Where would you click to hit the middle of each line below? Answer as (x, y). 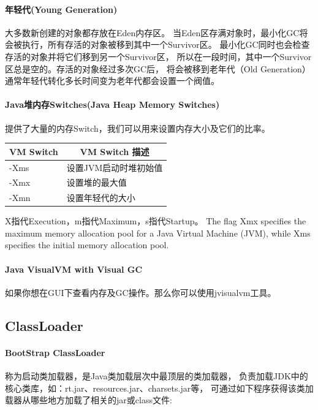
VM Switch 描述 (115, 151)
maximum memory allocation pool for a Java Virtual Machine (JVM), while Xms (158, 233)
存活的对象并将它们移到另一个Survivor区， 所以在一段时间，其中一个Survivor (158, 56)
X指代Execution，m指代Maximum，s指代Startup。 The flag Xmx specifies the (156, 221)
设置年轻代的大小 (101, 198)
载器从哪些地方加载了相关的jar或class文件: (89, 400)
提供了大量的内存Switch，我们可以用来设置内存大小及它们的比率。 (138, 128)
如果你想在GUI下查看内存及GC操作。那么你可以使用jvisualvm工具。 (141, 292)
